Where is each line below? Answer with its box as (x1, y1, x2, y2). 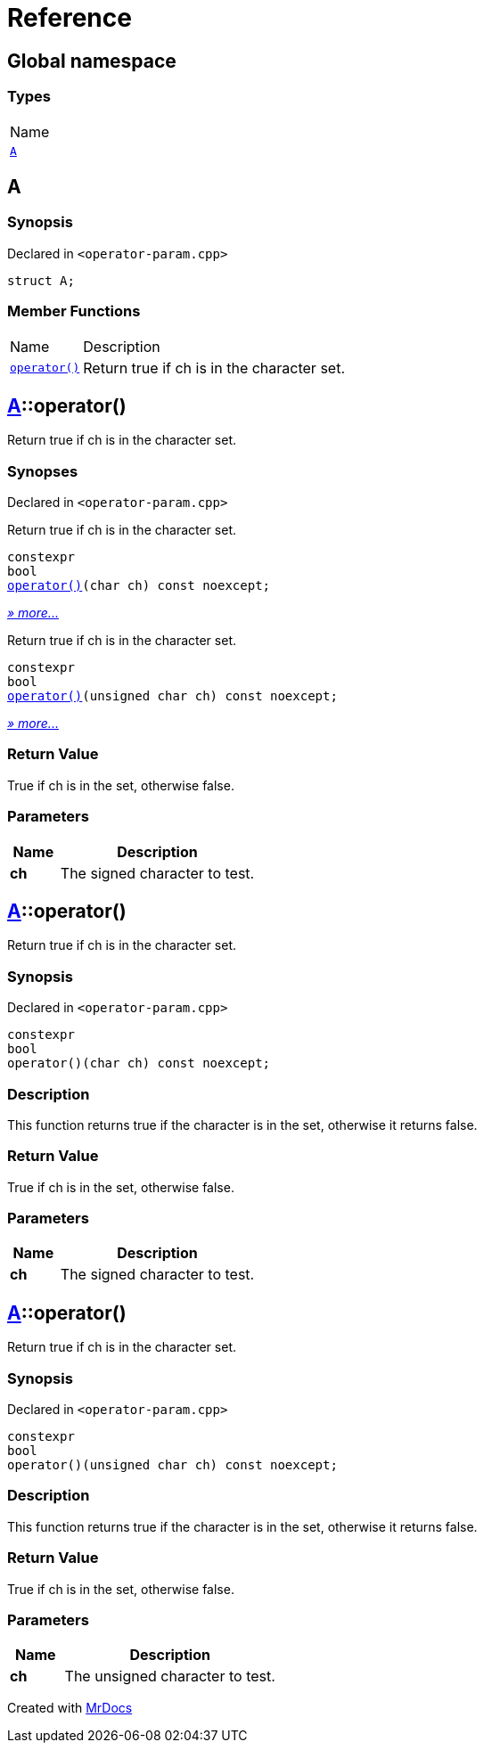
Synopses (7, 462, 78, 480)
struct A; (7, 273, 75, 288)
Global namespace (7, 49, 176, 72)
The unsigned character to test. (64, 1667, 275, 1686)
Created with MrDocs (7, 1700, 133, 1716)
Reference (7, 3, 132, 33)
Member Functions (7, 302, 141, 321)
